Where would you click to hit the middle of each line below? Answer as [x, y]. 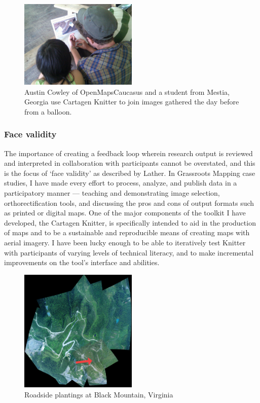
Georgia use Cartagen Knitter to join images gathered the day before [132, 102]
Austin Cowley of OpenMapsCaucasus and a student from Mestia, [127, 91]
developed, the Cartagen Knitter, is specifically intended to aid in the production [130, 222]
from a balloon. [48, 111]
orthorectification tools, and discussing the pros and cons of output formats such [129, 203]
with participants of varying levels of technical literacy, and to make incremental [129, 252]
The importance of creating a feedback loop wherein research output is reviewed [128, 153]
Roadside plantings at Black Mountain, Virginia [99, 394]
